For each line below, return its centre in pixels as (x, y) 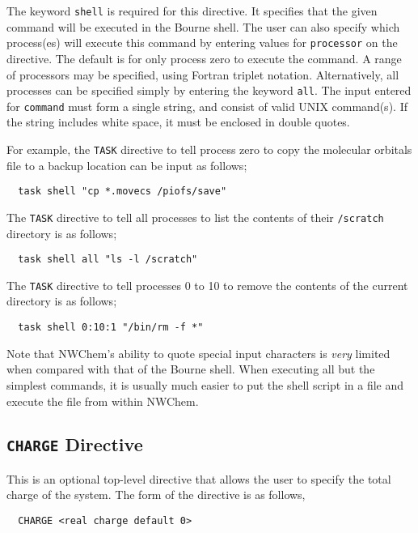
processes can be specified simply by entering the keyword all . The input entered (209, 90)
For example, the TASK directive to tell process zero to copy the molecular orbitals (209, 149)
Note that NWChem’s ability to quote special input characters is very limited (198, 353)
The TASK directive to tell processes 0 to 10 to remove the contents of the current (207, 285)
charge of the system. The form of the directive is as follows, (156, 495)
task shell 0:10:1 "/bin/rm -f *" (111, 328)
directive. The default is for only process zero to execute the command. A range (204, 58)
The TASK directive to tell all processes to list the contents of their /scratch (195, 217)
